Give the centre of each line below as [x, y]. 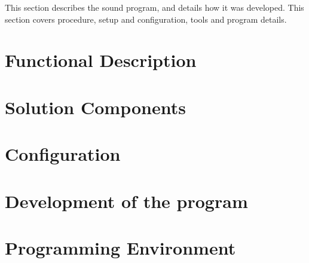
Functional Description [101, 60]
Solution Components [95, 107]
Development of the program [126, 201]
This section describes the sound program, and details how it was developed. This [154, 7]
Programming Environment [120, 247]
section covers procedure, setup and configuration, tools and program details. [146, 19]
